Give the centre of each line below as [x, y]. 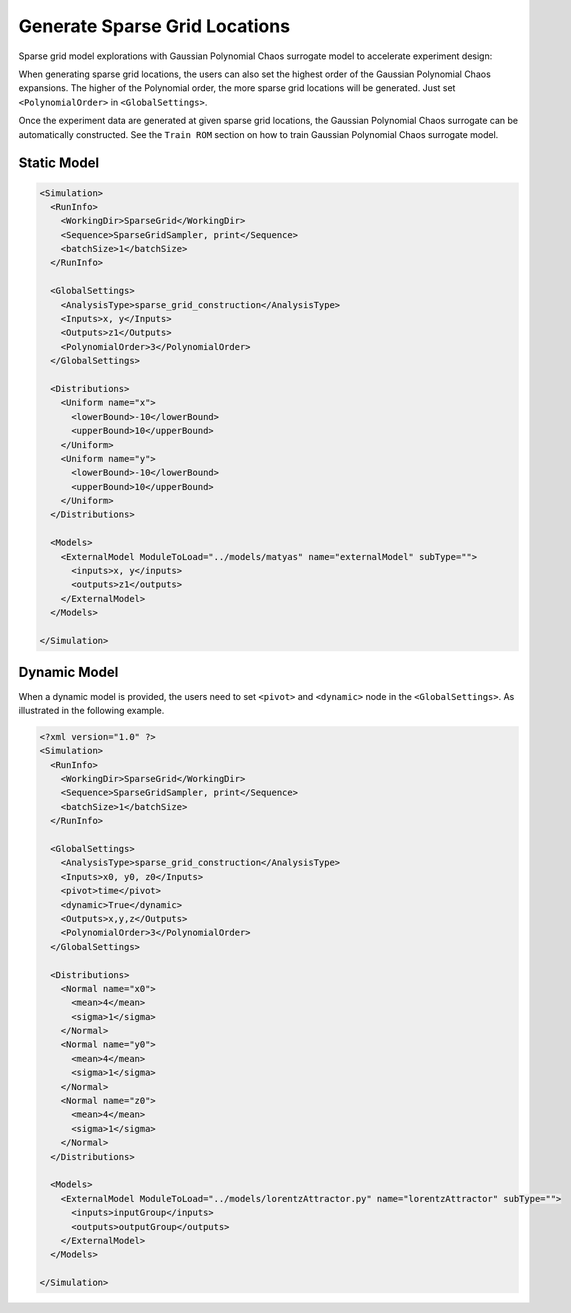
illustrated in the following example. [91, 710]
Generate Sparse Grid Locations [154, 26]
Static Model [59, 163]
